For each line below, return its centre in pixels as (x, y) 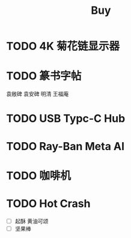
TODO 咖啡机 (38, 176)
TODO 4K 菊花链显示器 (63, 46)
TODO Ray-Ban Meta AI (65, 146)
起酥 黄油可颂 (32, 221)
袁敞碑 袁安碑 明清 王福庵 (38, 94)
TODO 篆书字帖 (44, 76)
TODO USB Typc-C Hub (66, 119)
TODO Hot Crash (48, 203)
